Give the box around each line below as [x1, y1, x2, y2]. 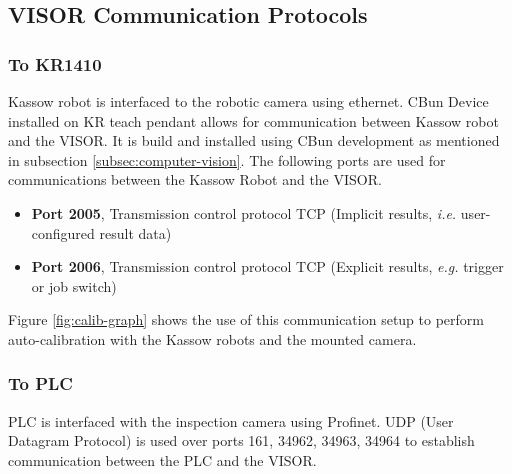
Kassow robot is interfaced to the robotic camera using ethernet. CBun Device [8, 91, 489, 111]
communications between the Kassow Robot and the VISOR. [8, 169, 382, 190]
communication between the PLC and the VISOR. [8, 449, 317, 470]
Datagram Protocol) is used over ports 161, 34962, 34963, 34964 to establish [8, 430, 475, 451]
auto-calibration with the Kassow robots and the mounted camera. [8, 328, 417, 349]
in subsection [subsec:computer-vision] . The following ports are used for [8, 149, 446, 170]
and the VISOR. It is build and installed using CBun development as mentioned [8, 130, 500, 151]
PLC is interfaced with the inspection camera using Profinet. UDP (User [8, 410, 454, 431]
